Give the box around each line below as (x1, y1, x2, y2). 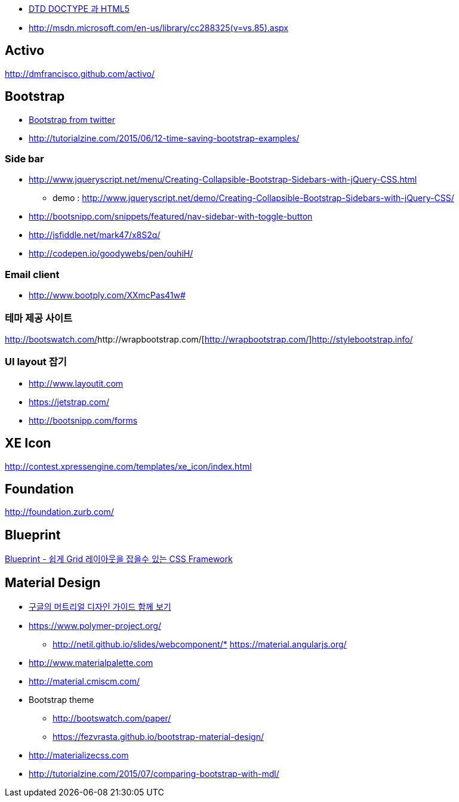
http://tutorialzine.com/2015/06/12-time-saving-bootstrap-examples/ (29, 132, 300, 143)
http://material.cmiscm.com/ (29, 676, 140, 687)
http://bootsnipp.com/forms (29, 415, 138, 425)
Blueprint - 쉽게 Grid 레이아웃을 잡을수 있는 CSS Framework (5, 554, 233, 565)
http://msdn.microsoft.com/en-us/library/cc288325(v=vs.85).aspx (29, 23, 288, 33)
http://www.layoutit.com (29, 378, 124, 388)
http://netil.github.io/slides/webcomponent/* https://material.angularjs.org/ (53, 639, 347, 650)
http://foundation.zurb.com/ (5, 507, 114, 517)
